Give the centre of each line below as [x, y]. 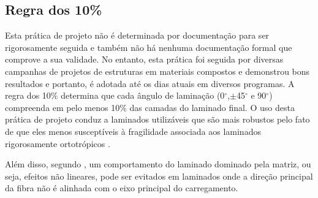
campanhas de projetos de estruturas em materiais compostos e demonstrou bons [157, 71]
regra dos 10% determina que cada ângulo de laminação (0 [115, 95]
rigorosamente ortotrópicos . [58, 143]
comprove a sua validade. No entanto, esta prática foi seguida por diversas [144, 59]
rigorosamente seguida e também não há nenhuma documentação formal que [149, 47]
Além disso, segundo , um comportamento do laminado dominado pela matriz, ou [158, 164]
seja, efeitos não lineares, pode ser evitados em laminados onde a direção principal [159, 176]
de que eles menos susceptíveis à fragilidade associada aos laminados [133, 131]
